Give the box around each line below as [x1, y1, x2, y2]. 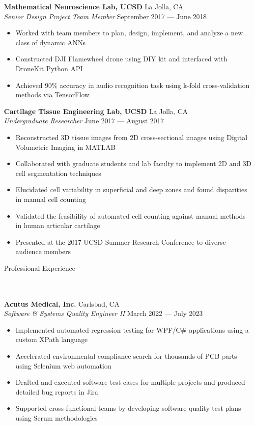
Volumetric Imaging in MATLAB [15, 142, 116, 152]
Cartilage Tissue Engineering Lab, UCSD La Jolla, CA [4, 106, 188, 116]
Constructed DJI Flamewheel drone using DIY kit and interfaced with [15, 54, 227, 64]
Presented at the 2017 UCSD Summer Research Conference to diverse [15, 236, 226, 247]
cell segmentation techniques [15, 168, 101, 178]
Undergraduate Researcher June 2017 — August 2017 [4, 115, 164, 126]
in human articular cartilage [15, 220, 100, 230]
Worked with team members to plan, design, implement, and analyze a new [15, 28, 243, 38]
